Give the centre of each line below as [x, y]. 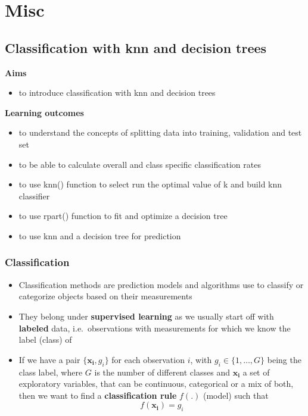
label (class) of [45, 340]
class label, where [51, 372]
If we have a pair [49, 359]
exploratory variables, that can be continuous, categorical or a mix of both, [156, 384]
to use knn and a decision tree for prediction [100, 235]
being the [284, 359]
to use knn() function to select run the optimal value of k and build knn [150, 184]
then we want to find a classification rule [98, 395]
